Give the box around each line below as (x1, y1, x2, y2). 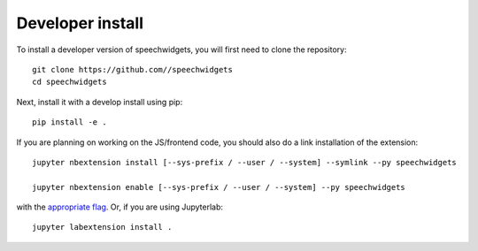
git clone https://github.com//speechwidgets (32, 65, 234, 74)
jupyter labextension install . (32, 222, 173, 232)
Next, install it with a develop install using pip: (16, 96, 183, 107)
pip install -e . (32, 118, 107, 127)
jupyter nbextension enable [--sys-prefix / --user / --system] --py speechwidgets (32, 182, 406, 192)
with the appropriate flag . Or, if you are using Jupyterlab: (16, 202, 224, 212)
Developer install (16, 13, 144, 33)
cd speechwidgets (32, 77, 107, 87)
